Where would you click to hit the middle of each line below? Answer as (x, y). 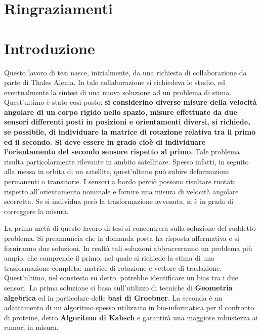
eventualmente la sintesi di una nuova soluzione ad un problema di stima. (118, 92)
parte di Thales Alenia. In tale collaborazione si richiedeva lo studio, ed (115, 82)
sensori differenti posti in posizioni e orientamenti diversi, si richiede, (127, 122)
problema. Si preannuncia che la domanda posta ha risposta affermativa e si (122, 238)
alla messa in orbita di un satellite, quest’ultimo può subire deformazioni (117, 171)
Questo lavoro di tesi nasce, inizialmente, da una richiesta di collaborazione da (125, 72)
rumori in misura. (31, 327)
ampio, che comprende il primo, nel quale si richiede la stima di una (109, 258)
